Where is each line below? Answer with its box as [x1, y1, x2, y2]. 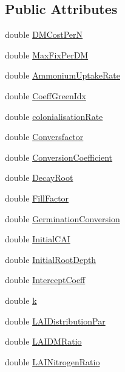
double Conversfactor [5, 130, 84, 143]
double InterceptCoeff [5, 273, 86, 286]
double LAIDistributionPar [5, 314, 106, 327]
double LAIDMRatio [5, 335, 82, 348]
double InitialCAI [5, 233, 70, 245]
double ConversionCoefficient [5, 150, 113, 163]
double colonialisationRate [5, 110, 103, 122]
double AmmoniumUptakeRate [5, 69, 120, 82]
